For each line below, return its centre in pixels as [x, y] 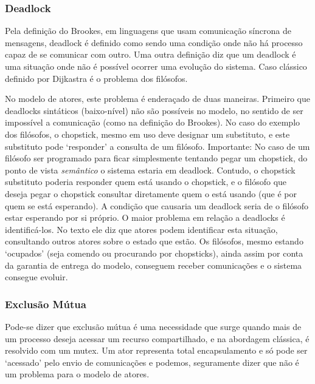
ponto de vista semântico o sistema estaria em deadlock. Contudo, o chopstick [150, 170]
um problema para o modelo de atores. [77, 374]
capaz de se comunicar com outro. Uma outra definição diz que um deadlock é [151, 54]
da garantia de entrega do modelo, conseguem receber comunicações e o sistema [154, 265]
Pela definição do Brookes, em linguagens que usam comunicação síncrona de [148, 31]
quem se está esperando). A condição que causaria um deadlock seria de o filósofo [157, 205]
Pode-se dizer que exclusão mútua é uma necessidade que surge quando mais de [153, 326]
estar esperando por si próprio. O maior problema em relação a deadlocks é [145, 217]
